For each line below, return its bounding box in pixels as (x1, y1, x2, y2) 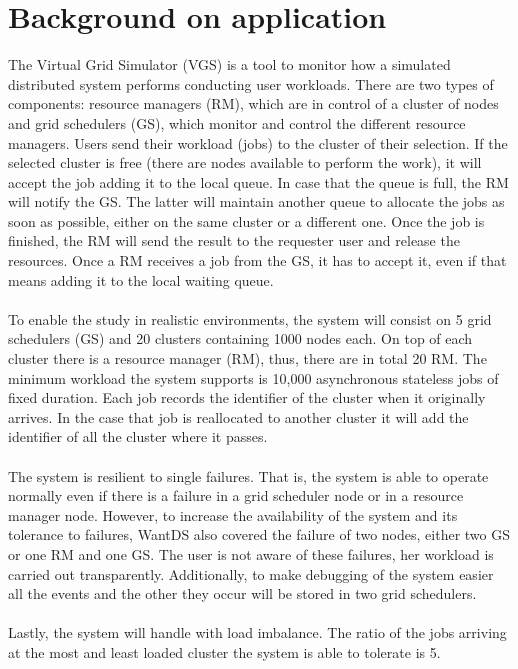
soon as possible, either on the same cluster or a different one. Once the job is (8, 210, 485, 231)
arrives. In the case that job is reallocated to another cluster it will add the (8, 406, 469, 427)
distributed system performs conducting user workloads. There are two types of (8, 73, 494, 94)
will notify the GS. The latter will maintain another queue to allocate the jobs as (8, 191, 505, 212)
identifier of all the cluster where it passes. (8, 426, 268, 447)
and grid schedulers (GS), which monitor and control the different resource (8, 112, 466, 133)
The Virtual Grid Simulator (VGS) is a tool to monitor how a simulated (8, 54, 451, 75)
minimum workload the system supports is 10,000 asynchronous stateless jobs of (8, 367, 499, 388)
